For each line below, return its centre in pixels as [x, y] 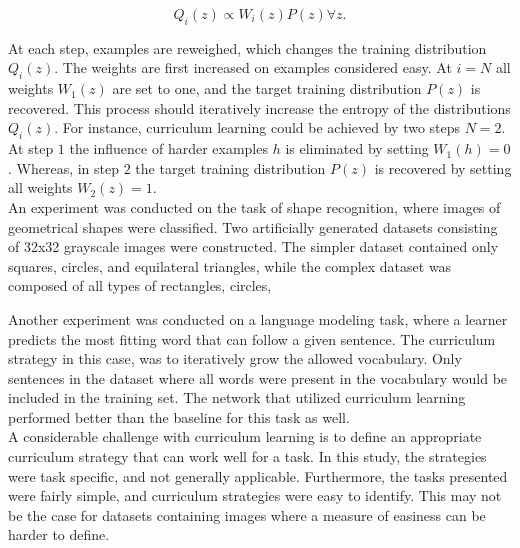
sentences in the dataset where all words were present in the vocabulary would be [258, 377]
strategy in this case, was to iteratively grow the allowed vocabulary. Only [235, 358]
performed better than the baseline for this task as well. [179, 416]
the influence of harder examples [168, 148]
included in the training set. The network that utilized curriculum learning [237, 397]
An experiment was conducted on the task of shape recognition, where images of [254, 206]
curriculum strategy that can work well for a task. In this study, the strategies [247, 456]
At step [31, 148]
